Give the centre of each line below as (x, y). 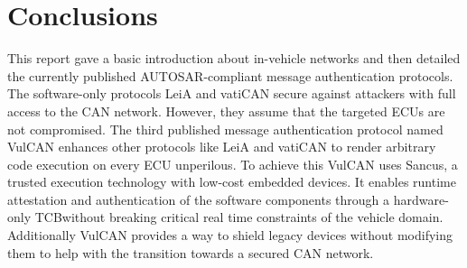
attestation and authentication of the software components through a (199, 199)
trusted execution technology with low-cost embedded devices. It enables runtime (232, 182)
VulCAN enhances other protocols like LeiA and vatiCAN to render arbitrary (222, 147)
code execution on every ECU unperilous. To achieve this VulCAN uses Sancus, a (233, 164)
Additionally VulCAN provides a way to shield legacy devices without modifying (230, 235)
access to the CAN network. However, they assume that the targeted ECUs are (226, 111)
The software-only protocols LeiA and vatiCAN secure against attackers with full (232, 93)
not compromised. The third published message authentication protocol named (225, 129)
